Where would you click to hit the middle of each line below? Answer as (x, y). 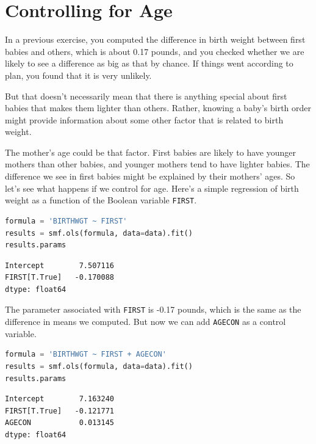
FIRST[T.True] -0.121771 (59, 411)
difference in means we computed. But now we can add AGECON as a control (145, 322)
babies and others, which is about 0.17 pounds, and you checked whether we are (155, 51)
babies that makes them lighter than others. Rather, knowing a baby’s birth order (158, 108)
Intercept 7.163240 (59, 399)
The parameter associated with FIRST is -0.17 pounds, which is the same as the (153, 309)
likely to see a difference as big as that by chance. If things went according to (149, 63)
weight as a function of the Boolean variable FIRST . (101, 200)
